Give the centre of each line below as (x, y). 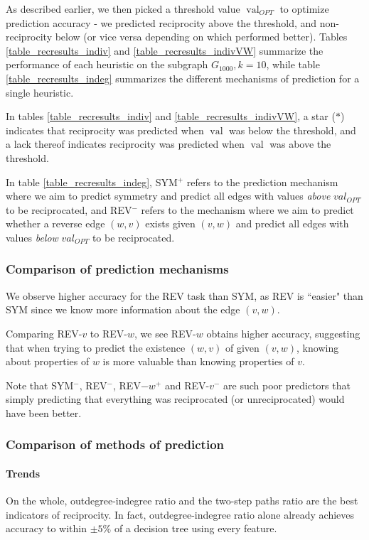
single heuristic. (40, 92)
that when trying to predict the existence (96, 347)
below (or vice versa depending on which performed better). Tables (201, 37)
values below (32, 237)
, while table (293, 64)
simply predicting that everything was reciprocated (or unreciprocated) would (175, 399)
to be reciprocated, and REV (69, 209)
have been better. (44, 412)
